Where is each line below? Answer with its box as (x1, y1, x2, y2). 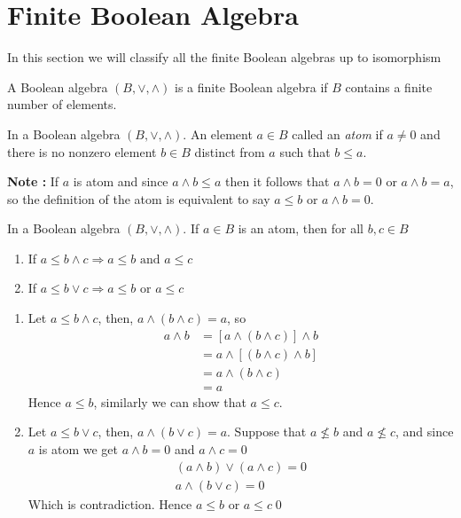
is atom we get (38, 439, 118, 458)
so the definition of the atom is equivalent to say (7, 189, 270, 208)
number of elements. (7, 95, 117, 114)
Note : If (7, 172, 59, 191)
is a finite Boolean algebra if (174, 77, 328, 96)
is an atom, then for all (238, 219, 363, 238)
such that (279, 142, 331, 161)
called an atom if (292, 124, 383, 143)
